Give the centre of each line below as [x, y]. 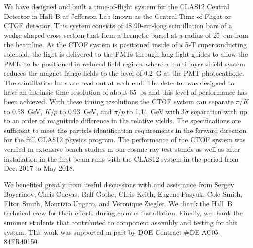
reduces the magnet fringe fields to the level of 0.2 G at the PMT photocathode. [124, 73]
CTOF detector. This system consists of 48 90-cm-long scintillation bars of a [118, 25]
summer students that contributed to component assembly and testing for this [121, 223]
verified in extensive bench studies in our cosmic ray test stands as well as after [122, 149]
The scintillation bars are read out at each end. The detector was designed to [119, 82]
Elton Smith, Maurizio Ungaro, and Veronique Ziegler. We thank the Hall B [118, 203]
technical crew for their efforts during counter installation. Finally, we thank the [124, 213]
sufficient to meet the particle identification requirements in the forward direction [125, 130]
